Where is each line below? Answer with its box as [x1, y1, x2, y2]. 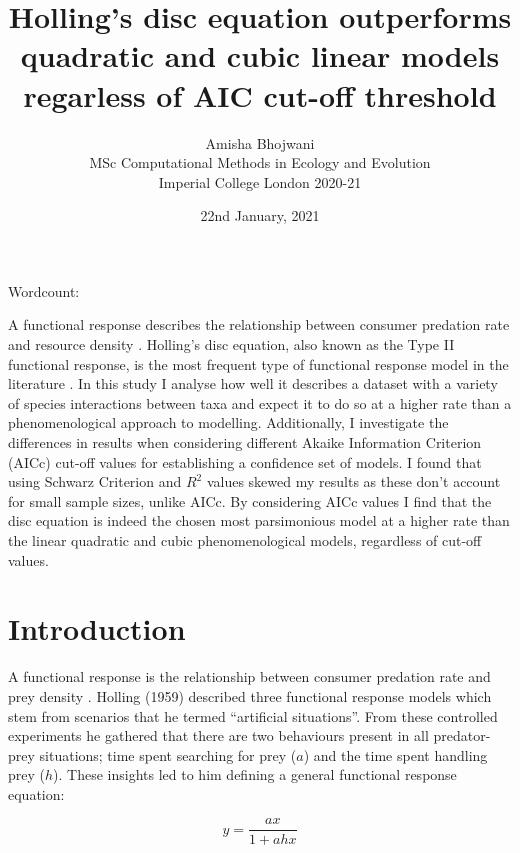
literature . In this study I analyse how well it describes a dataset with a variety [8, 373, 498, 394]
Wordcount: [8, 280, 80, 301]
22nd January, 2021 [200, 205, 320, 226]
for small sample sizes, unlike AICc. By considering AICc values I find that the [8, 490, 492, 511]
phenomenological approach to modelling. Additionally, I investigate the [8, 412, 449, 433]
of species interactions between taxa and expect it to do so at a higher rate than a [8, 392, 512, 413]
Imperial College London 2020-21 [158, 171, 362, 192]
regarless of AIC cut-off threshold [23, 74, 497, 115]
